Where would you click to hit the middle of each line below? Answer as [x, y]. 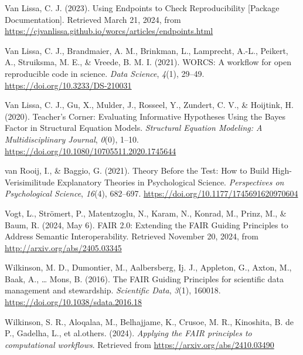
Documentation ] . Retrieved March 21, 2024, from [93, 19]
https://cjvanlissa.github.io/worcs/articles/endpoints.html [109, 31]
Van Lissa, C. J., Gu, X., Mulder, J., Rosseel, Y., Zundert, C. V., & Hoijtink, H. [149, 105]
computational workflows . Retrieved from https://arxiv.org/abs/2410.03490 [139, 344]
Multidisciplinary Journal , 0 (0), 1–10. [72, 139]
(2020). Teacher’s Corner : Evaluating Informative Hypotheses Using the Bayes [145, 116]
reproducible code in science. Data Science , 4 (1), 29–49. [105, 73]
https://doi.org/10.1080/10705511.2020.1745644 [91, 151]
